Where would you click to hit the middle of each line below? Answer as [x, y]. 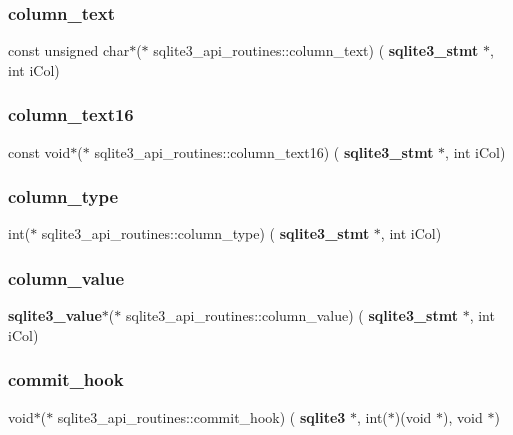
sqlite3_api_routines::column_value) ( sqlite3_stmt [291, 315]
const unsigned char [69, 50]
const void [39, 151]
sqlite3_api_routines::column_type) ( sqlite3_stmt [205, 233]
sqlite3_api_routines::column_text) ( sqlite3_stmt [316, 50]
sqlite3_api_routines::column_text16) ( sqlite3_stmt [264, 151]
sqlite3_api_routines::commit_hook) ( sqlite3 [201, 416]
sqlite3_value [55, 315]
